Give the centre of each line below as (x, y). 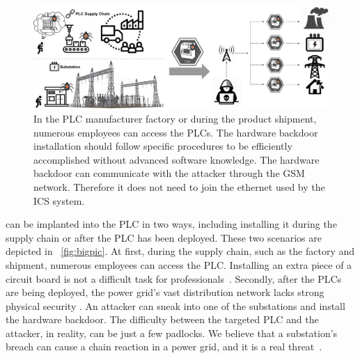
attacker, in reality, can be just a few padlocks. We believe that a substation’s (172, 333)
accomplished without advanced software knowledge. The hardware (177, 159)
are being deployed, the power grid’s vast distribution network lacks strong (165, 292)
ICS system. (59, 200)
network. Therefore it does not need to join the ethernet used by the (179, 186)
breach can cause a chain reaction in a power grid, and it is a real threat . (164, 347)
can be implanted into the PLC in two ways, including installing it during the (171, 224)
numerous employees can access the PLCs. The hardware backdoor (176, 132)
